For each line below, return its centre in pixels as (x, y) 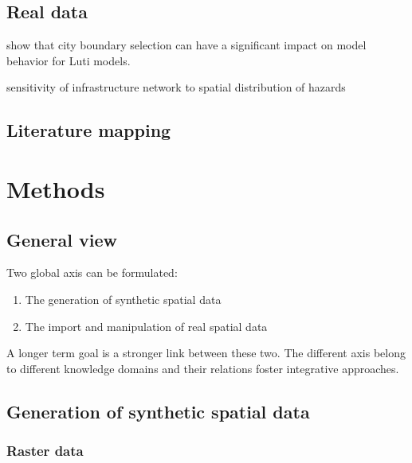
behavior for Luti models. (69, 60)
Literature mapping (89, 130)
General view (62, 239)
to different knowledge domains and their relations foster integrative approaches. (203, 368)
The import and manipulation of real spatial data (146, 326)
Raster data (45, 451)
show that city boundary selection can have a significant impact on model (186, 45)
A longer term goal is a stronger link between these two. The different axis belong (206, 353)
